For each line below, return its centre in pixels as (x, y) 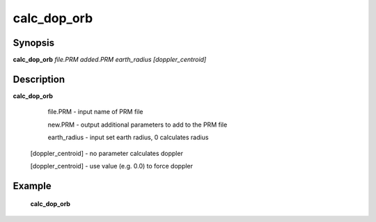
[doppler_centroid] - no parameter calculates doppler (107, 153)
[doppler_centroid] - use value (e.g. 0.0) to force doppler (112, 166)
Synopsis (34, 43)
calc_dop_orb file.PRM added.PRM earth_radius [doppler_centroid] (110, 60)
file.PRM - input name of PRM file (95, 112)
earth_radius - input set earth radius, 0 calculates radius (128, 137)
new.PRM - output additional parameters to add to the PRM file (138, 125)
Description (39, 79)
